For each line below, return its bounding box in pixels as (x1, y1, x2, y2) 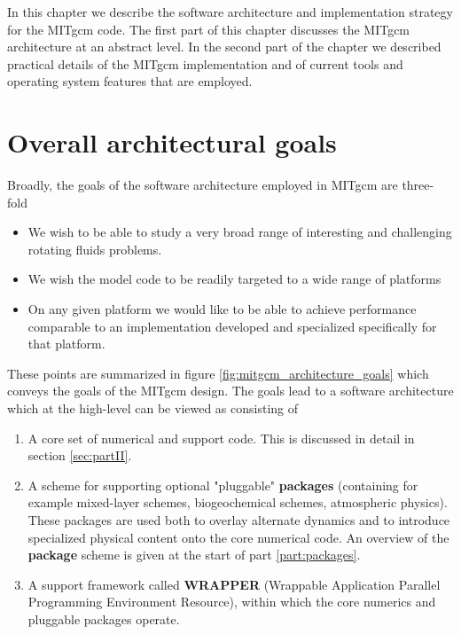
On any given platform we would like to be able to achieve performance (27, 300, 417, 318)
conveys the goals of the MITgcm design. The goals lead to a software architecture (7, 381, 454, 400)
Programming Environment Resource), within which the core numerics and (27, 592, 436, 611)
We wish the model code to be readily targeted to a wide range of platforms (27, 270, 441, 288)
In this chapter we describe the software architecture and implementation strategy (7, 3, 453, 20)
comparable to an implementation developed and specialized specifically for (27, 317, 437, 335)
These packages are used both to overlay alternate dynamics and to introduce (27, 511, 450, 528)
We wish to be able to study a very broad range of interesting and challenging (27, 223, 452, 241)
